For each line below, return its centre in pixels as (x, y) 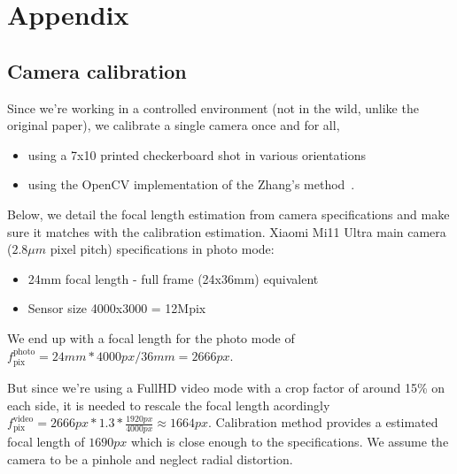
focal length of (46, 441)
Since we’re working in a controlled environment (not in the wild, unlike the (213, 107)
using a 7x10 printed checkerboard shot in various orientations (197, 154)
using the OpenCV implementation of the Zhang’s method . (191, 184)
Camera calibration (97, 70)
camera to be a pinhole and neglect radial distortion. (150, 459)
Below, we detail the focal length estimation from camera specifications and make (228, 214)
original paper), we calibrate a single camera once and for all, (174, 125)
